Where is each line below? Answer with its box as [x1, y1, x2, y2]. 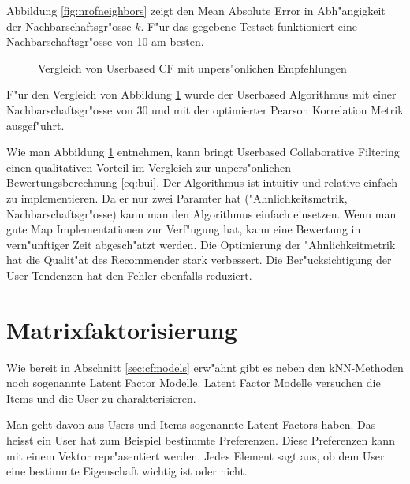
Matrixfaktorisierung [6, 313, 237, 345]
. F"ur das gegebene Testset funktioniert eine [140, 17, 357, 34]
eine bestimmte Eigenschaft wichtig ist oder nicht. [6, 463, 248, 479]
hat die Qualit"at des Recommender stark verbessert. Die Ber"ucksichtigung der [6, 251, 392, 268]
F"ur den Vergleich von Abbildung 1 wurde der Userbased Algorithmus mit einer [6, 86, 397, 102]
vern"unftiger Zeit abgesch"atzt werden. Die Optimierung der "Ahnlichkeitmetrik [6, 236, 396, 252]
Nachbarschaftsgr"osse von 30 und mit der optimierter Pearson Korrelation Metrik [6, 101, 404, 117]
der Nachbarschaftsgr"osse [6, 17, 132, 34]
